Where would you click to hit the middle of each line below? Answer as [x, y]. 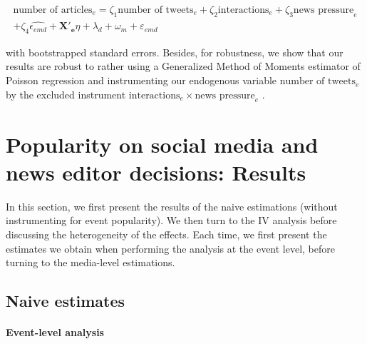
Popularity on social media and [162, 144]
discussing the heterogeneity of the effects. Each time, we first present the [166, 234]
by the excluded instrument [66, 94]
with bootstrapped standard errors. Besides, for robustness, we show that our [175, 52]
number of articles [53, 10]
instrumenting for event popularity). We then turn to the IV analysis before [171, 220]
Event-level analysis [55, 332]
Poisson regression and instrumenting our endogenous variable [141, 80]
